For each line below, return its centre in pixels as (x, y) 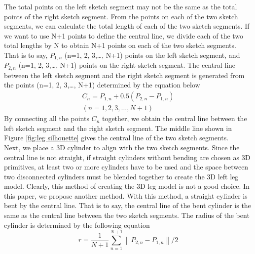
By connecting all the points (47, 118)
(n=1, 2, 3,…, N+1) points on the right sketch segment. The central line (127, 65)
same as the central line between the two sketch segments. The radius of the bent (127, 215)
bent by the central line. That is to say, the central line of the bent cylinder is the (127, 205)
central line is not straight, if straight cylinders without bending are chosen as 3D (127, 157)
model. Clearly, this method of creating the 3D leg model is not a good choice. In (127, 186)
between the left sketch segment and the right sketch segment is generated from (124, 75)
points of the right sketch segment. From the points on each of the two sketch (121, 16)
